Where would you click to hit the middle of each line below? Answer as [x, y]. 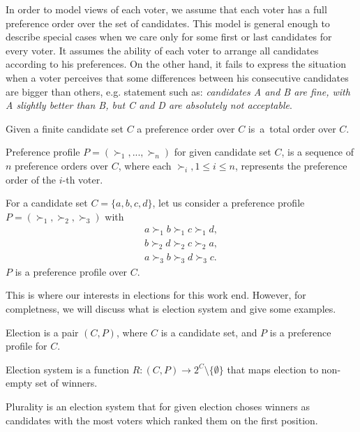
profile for [27, 346]
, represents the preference [291, 165]
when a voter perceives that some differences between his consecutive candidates [177, 77]
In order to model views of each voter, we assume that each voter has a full [166, 9]
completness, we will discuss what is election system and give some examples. [171, 308]
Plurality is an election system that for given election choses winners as [158, 406]
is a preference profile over [71, 271]
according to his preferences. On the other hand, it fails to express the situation [176, 64]
